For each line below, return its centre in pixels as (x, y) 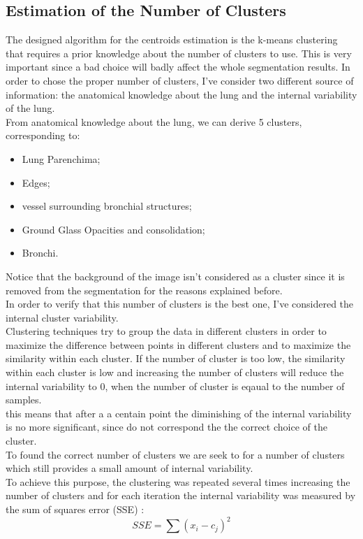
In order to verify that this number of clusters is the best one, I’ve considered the (180, 304)
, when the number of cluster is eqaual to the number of (225, 386)
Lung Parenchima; (61, 158)
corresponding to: (43, 135)
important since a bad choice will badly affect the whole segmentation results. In (178, 67)
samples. (24, 400)
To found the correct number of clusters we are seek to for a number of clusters (175, 454)
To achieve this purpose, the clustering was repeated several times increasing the (178, 481)
